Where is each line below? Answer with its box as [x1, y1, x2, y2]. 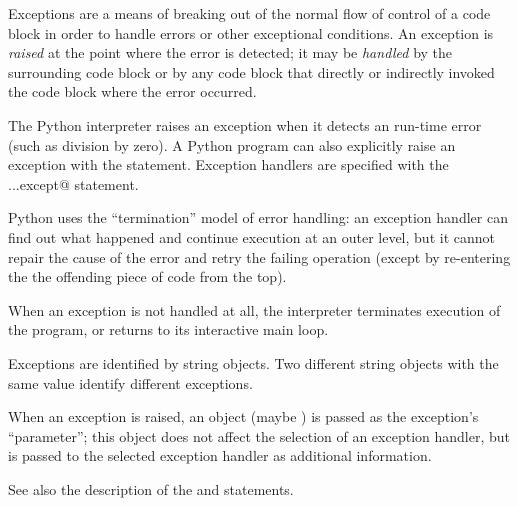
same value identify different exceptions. [8, 372, 253, 393]
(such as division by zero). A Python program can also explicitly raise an [8, 134, 456, 155]
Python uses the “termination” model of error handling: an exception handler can [8, 207, 508, 228]
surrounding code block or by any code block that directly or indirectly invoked [8, 61, 495, 82]
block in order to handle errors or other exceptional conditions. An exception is [8, 22, 494, 43]
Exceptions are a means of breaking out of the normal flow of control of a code [8, 3, 491, 23]
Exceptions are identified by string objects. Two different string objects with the [8, 352, 499, 373]
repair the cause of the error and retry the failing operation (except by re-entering [8, 246, 511, 267]
